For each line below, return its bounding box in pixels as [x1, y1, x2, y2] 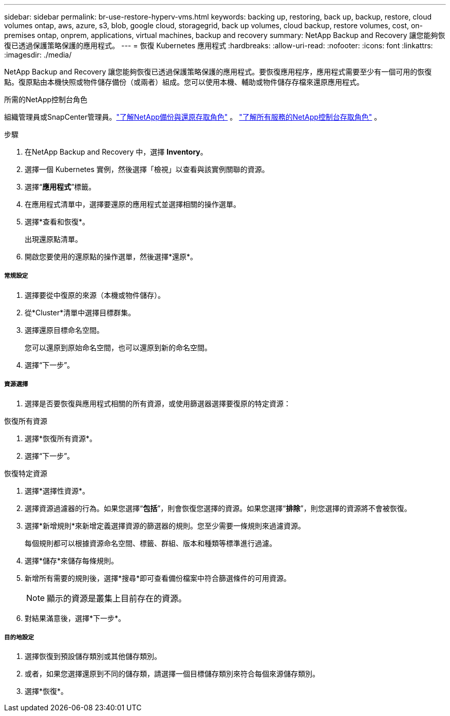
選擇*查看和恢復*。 [25, 217, 90, 226]
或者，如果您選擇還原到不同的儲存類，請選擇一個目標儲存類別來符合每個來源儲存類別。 [25, 669, 320, 679]
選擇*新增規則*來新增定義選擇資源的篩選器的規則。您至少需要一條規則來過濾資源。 [25, 521, 306, 530]
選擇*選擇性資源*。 [25, 486, 90, 495]
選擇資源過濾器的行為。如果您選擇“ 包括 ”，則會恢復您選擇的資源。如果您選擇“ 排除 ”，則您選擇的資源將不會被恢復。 [25, 503, 411, 513]
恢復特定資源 [4, 468, 47, 478]
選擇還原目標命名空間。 [25, 325, 104, 334]
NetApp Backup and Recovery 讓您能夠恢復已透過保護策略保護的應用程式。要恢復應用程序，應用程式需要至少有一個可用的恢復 [4, 67, 432, 76]
